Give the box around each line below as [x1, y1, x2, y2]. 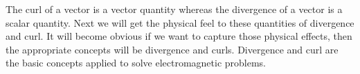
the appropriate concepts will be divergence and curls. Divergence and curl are [6, 42, 339, 56]
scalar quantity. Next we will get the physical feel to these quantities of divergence [6, 15, 354, 29]
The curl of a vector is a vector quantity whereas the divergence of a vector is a [6, 2, 343, 16]
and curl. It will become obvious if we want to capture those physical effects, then [6, 29, 352, 43]
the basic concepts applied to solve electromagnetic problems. [6, 56, 267, 70]
